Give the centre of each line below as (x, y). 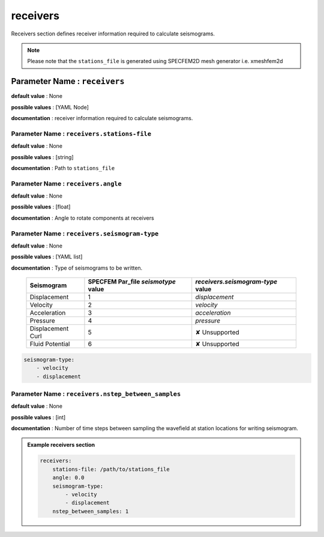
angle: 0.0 (68, 478)
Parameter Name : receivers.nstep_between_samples (96, 393)
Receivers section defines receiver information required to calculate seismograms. (113, 34)
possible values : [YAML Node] (50, 107)
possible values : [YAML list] (47, 257)
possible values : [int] (38, 417)
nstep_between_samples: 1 (91, 511)
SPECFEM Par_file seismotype (132, 282)
